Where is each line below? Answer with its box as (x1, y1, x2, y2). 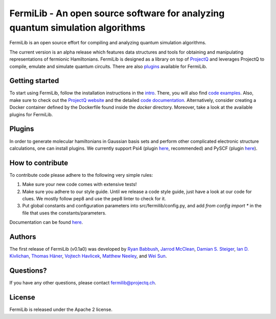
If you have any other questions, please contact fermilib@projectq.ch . (9, 280, 156, 286)
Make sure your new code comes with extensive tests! (22, 181, 137, 188)
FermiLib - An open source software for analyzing (9, 8, 225, 19)
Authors (9, 232, 36, 241)
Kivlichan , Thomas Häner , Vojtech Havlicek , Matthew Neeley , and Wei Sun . (9, 253, 167, 259)
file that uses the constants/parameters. (22, 209, 107, 216)
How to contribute (9, 158, 68, 167)
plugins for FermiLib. (9, 111, 53, 117)
